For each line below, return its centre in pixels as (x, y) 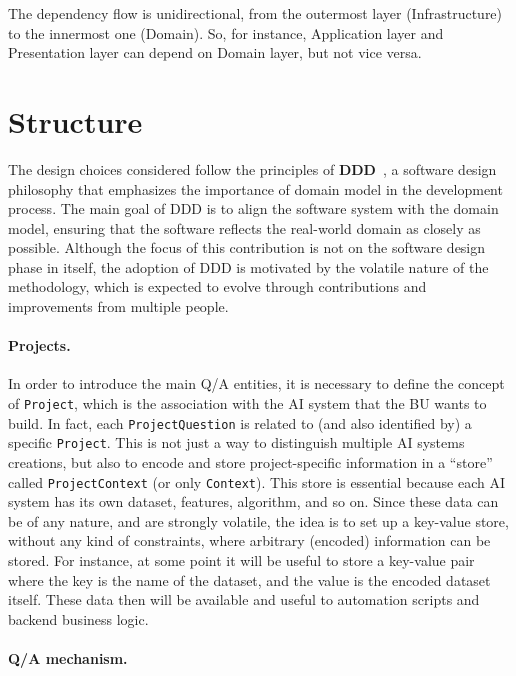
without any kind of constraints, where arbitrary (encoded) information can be (249, 540)
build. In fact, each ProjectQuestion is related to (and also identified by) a (240, 422)
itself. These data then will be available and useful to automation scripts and (244, 599)
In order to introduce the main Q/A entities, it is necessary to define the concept (256, 383)
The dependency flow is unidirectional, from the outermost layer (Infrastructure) (255, 13)
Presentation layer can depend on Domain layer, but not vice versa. (215, 52)
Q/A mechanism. (68, 658)
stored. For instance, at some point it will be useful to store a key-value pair (241, 560)
